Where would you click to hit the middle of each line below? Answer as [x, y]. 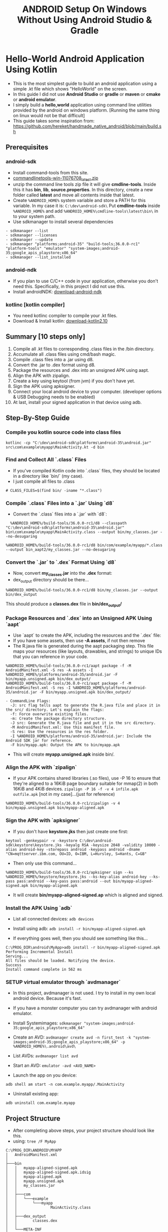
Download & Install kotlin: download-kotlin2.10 [60, 321]
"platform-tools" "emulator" [36, 249]
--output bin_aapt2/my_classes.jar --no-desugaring [60, 550]
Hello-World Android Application [75, 59]
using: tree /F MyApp [34, 1141]
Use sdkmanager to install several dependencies [63, 222]
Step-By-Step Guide [38, 418]
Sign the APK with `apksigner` [43, 820]
